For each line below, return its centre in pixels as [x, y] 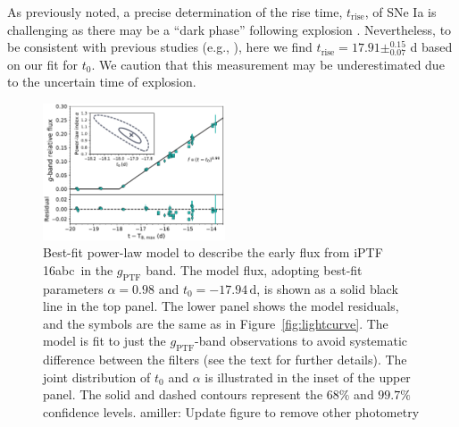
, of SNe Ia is [401, 12]
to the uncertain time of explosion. [102, 82]
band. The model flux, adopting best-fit [254, 269]
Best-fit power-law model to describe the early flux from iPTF [213, 252]
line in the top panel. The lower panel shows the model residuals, [221, 306]
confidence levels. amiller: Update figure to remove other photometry [231, 411]
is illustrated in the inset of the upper [308, 377]
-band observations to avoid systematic [301, 341]
